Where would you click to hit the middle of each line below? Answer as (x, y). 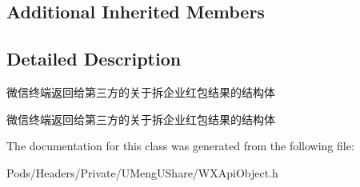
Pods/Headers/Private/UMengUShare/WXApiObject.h (142, 172)
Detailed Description (94, 59)
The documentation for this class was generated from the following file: (180, 146)
